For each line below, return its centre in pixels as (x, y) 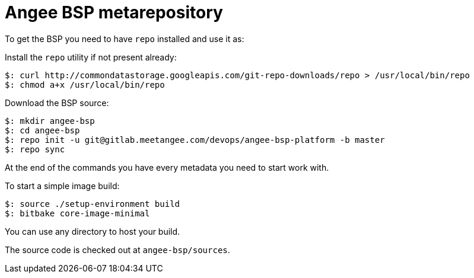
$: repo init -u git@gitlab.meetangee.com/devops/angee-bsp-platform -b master (195, 140)
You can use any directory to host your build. (93, 231)
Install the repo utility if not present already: (91, 57)
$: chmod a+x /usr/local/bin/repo (85, 84)
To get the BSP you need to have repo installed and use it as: (125, 39)
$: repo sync (35, 149)
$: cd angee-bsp (42, 130)
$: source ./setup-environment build (93, 204)
